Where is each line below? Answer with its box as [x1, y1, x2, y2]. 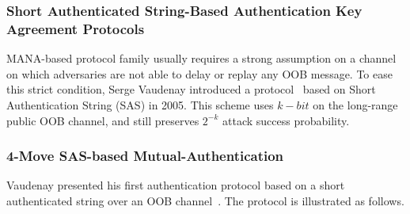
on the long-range [313, 96, 398, 113]
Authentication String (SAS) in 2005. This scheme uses [6, 96, 274, 113]
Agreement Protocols [6, 18, 145, 38]
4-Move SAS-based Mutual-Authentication [6, 146, 284, 166]
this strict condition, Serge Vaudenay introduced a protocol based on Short [6, 81, 376, 97]
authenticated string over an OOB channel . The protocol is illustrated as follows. [6, 192, 404, 208]
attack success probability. [222, 112, 350, 128]
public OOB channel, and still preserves [6, 112, 199, 128]
